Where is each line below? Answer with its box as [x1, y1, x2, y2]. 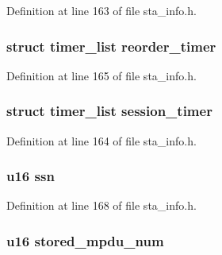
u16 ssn [6, 166, 55, 186]
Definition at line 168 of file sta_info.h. [6, 197, 197, 214]
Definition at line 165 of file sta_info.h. [6, 67, 197, 83]
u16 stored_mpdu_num [6, 230, 164, 250]
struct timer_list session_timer [6, 101, 212, 121]
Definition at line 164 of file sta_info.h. [6, 132, 197, 149]
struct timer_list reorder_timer [6, 36, 216, 56]
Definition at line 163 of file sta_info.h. [6, 2, 197, 18]
